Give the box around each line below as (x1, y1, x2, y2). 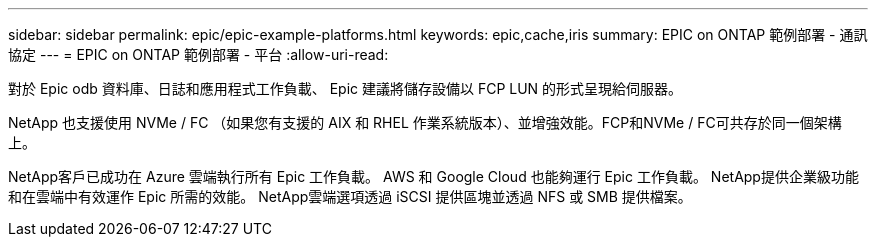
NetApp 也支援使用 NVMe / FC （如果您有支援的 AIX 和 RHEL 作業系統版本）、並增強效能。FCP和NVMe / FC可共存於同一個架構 (8, 114, 842, 131)
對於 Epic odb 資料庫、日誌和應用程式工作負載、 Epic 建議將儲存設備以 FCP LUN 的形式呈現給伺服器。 (8, 80, 683, 97)
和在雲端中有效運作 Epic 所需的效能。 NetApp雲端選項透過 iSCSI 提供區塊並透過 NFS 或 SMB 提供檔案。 (8, 188, 692, 205)
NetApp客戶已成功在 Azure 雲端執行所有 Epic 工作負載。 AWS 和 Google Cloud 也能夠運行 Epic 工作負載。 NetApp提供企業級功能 (8, 168, 859, 185)
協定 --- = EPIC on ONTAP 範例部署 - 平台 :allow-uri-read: (8, 46, 389, 63)
